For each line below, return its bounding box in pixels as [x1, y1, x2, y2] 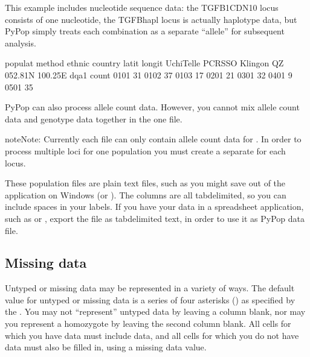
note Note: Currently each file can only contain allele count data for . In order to [5, 133, 302, 145]
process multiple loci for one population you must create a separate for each [5, 144, 286, 157]
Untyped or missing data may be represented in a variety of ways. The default [5, 282, 295, 294]
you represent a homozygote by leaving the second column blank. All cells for [5, 317, 291, 330]
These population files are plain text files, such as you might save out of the [5, 177, 286, 189]
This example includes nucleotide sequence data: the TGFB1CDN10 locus [5, 1, 279, 13]
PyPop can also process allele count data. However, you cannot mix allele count [5, 101, 300, 113]
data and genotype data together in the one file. [5, 112, 182, 125]
